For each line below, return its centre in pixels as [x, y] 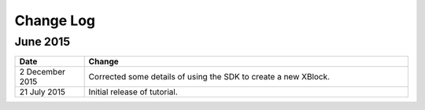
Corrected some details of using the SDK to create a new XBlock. [209, 77]
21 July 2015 [42, 92]
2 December [42, 72]
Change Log [55, 20]
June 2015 [42, 42]
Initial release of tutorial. [133, 92]
